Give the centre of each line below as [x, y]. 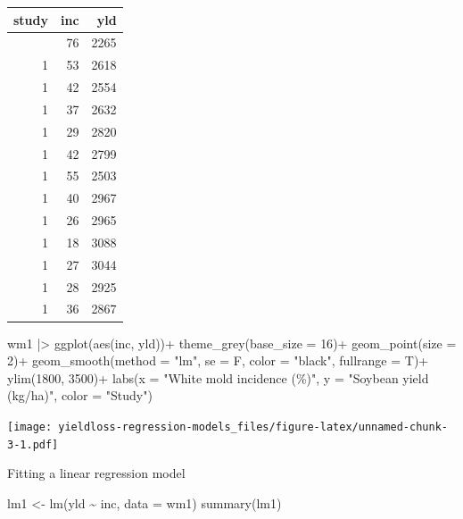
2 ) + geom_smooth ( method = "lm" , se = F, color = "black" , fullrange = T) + [218, 360]
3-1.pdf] [33, 444]
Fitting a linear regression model [96, 473]
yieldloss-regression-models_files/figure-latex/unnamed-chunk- [253, 427]
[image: [30, 427]
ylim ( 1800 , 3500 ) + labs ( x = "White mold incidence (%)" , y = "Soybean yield [218, 377]
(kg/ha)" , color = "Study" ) [80, 395]
